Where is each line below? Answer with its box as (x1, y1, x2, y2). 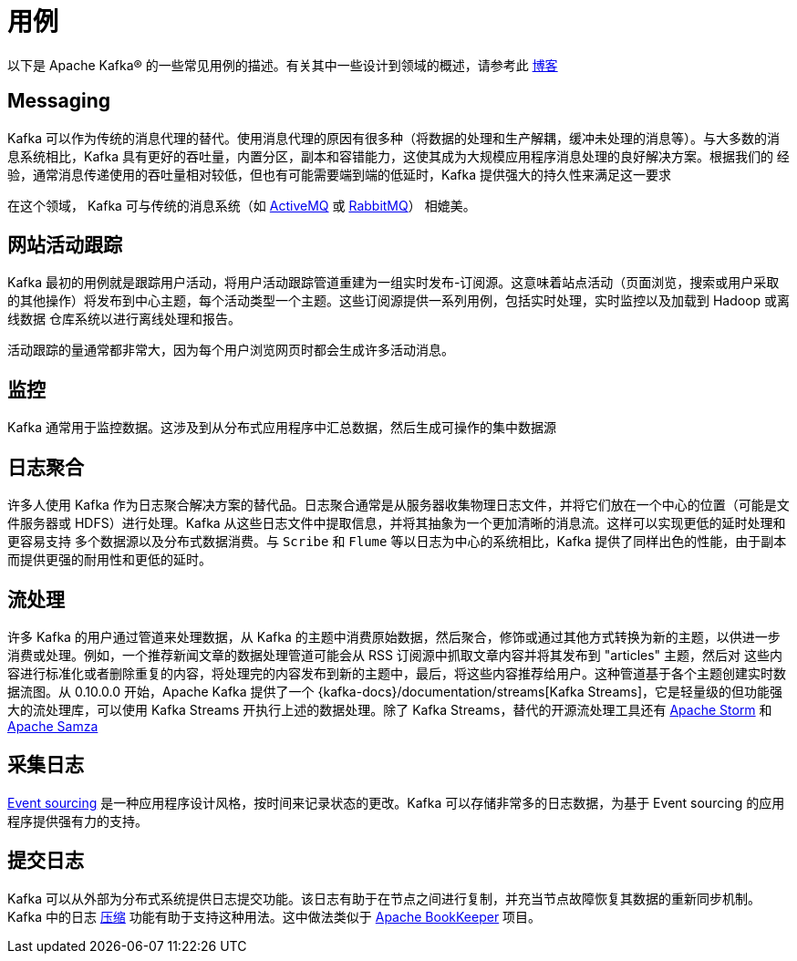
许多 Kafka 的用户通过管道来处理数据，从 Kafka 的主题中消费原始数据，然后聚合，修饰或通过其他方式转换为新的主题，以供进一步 (7, 628, 781, 645)
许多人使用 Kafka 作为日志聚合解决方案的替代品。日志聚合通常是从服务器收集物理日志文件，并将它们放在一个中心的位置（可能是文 (7, 497, 790, 513)
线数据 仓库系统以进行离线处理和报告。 (7, 311, 241, 327)
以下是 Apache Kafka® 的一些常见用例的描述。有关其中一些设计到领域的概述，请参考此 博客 (7, 57, 558, 73)
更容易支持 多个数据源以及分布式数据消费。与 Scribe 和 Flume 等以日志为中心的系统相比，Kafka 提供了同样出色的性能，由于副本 (7, 533, 787, 550)
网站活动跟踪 (7, 233, 122, 257)
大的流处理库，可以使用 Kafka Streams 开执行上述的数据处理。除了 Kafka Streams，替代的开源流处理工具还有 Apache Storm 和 (7, 701, 772, 718)
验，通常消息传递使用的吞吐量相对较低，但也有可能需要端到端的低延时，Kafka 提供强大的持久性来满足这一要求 (7, 166, 671, 182)
